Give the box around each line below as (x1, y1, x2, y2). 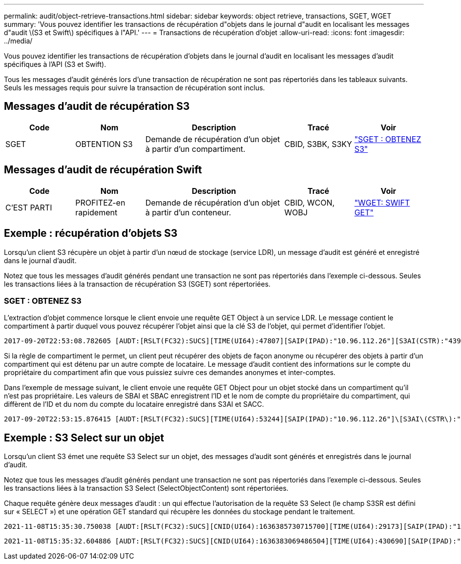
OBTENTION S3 (75, 139, 133, 149)
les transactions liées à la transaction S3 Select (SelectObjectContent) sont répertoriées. (4, 484, 289, 493)
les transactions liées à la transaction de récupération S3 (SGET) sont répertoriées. (4, 279, 271, 288)
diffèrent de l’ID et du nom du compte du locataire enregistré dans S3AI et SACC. (4, 400, 264, 409)
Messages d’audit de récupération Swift (4, 164, 202, 176)
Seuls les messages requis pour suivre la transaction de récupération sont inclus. (4, 84, 265, 92)
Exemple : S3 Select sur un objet (4, 431, 164, 444)
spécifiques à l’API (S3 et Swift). (4, 60, 106, 68)
